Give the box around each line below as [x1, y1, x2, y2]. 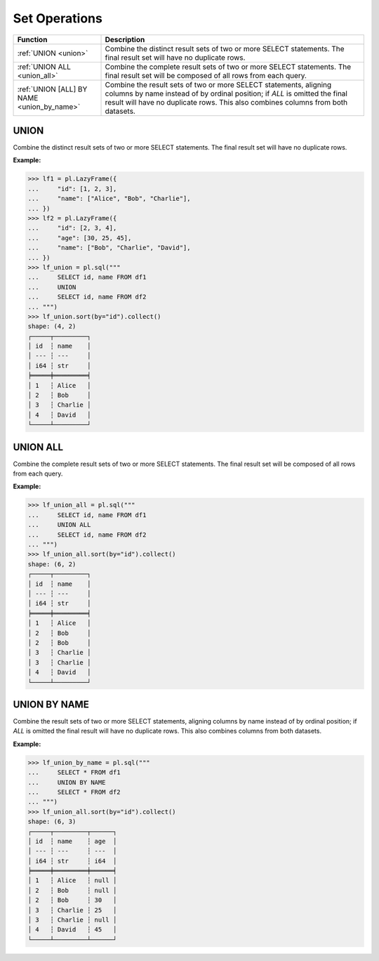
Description [105, 34, 145, 44]
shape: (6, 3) [27, 818, 77, 825]
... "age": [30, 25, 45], [27, 234, 132, 242]
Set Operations [13, 11, 103, 26]
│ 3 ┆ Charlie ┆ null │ [27, 916, 117, 924]
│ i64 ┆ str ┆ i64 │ [27, 857, 117, 865]
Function [17, 34, 48, 44]
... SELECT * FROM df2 [27, 787, 121, 796]
